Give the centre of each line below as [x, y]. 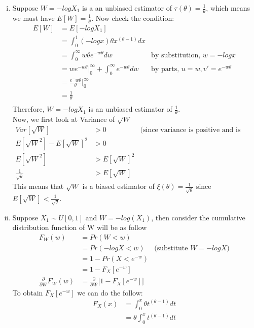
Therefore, [28, 109]
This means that [38, 186]
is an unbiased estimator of [130, 109]
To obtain [28, 292]
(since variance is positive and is [190, 130]
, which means [228, 8]
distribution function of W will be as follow [80, 227]
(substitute [171, 248]
